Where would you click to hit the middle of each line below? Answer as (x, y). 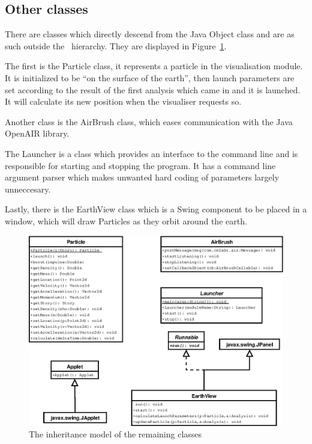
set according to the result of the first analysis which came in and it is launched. (153, 89)
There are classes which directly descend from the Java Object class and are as (150, 34)
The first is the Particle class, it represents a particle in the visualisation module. (154, 66)
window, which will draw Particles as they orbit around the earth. (126, 220)
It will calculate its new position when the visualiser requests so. (123, 101)
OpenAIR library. (37, 133)
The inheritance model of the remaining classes (115, 434)
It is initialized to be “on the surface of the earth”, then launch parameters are (150, 77)
